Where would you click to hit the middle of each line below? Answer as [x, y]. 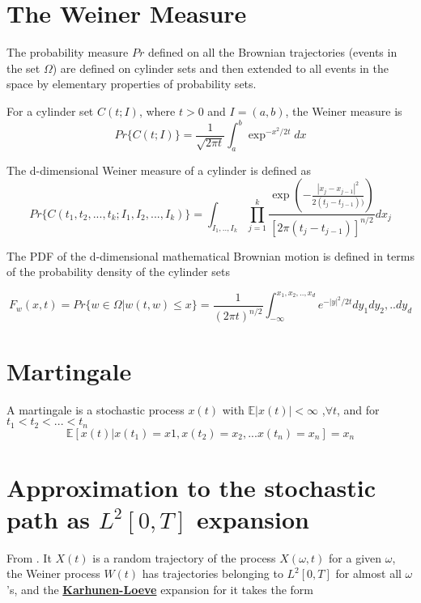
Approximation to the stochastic [191, 487]
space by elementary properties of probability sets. [132, 84]
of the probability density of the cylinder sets [119, 272]
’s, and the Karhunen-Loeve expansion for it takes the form [160, 590]
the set [23, 68]
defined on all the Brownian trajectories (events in [272, 52]
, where [157, 110]
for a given [355, 557]
